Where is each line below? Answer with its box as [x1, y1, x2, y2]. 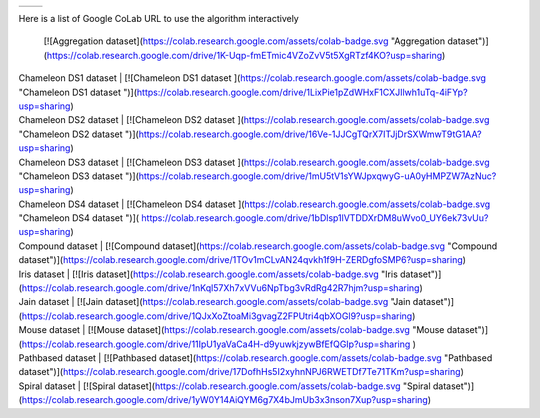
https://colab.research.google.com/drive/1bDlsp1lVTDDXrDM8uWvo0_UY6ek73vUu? [141, 212, 489, 224]
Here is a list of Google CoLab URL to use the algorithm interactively [18, 13, 299, 24]
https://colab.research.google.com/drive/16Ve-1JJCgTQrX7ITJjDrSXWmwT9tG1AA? [138, 128, 482, 140]
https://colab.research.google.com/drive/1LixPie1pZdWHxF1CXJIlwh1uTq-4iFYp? [136, 86, 469, 98]
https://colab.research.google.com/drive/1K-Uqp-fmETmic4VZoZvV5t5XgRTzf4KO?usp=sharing [46, 49, 443, 61]
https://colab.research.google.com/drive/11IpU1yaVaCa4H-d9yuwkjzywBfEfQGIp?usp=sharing [21, 338, 411, 350]
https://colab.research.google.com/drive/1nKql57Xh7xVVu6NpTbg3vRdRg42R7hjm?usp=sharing [21, 282, 420, 294]
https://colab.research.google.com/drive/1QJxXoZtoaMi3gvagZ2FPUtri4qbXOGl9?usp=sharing [21, 310, 413, 322]
